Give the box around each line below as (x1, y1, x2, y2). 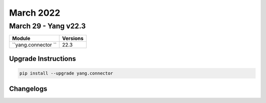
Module (12, 35, 31, 42)
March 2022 (9, 7, 61, 18)
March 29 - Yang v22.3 (9, 22, 86, 30)
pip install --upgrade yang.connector (19, 71, 113, 76)
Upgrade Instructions (9, 54, 76, 63)
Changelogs (9, 85, 48, 93)
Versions (62, 35, 84, 42)
